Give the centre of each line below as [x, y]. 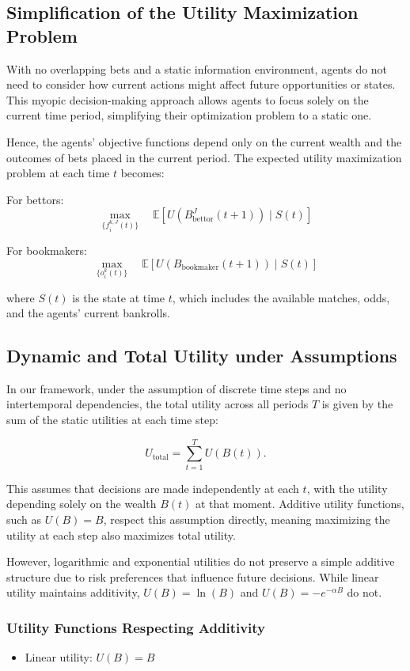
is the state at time [119, 297]
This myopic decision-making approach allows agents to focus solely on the [188, 99]
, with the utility [347, 488]
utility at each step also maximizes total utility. [121, 535]
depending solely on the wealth [82, 504]
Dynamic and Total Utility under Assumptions [202, 356]
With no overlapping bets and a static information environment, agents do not [197, 68]
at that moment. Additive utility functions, [300, 504]
